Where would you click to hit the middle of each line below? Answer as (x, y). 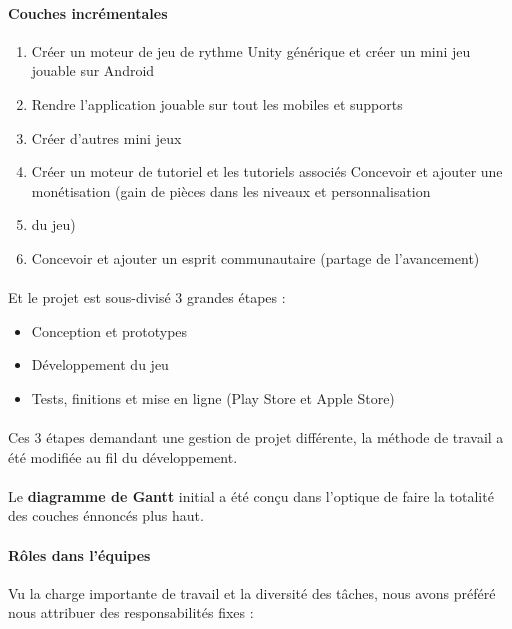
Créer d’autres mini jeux (106, 137)
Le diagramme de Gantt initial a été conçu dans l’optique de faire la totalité (251, 495)
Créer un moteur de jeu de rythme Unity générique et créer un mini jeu (251, 50)
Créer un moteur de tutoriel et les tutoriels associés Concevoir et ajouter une (267, 171)
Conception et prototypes (109, 330)
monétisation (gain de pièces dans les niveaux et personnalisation (231, 190)
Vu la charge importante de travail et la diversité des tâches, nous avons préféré (252, 592)
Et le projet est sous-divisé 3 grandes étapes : (147, 297)
